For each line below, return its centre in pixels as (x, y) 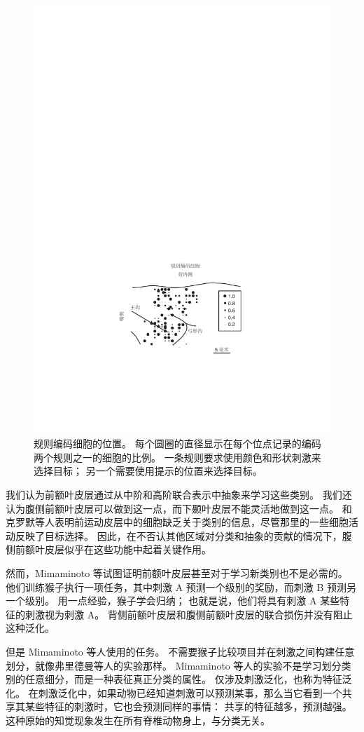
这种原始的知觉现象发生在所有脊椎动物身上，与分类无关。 (138, 720)
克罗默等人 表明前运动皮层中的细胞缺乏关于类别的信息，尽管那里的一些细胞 (177, 522)
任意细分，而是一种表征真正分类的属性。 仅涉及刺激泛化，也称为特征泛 (188, 679)
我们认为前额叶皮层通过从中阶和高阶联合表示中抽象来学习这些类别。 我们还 (179, 495)
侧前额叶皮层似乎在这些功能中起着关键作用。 (108, 549)
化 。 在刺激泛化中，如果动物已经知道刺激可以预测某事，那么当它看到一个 (174, 692)
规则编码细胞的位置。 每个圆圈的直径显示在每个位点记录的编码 (177, 443)
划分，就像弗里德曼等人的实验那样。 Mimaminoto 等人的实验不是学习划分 (174, 665)
